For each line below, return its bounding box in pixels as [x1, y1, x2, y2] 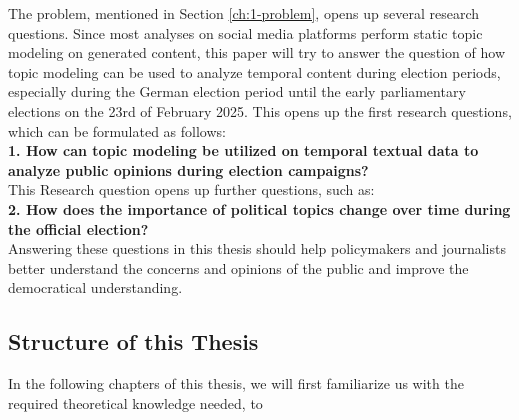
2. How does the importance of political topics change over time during [8, 198, 511, 219]
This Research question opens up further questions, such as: [8, 179, 375, 200]
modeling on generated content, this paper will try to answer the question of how [8, 42, 505, 63]
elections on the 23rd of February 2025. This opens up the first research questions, [8, 100, 512, 121]
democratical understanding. [8, 277, 183, 298]
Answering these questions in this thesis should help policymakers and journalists [8, 238, 506, 259]
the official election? [8, 218, 149, 239]
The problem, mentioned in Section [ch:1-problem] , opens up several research [8, 3, 479, 23]
